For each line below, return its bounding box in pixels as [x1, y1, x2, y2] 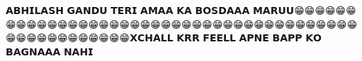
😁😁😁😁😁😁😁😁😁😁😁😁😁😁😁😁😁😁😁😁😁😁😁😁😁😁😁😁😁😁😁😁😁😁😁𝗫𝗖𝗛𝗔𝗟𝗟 [6, 16, 358, 31]
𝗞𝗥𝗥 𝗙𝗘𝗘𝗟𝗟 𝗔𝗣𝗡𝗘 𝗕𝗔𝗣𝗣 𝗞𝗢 [176, 30, 322, 45]
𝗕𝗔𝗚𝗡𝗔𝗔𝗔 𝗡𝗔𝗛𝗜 [6, 43, 94, 58]
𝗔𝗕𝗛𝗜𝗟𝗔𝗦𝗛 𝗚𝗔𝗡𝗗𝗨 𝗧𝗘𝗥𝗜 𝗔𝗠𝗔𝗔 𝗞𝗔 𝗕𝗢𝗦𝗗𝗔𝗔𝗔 [6, 3, 250, 17]
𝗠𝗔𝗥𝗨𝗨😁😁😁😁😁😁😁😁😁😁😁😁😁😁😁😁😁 [252, 3, 356, 17]
